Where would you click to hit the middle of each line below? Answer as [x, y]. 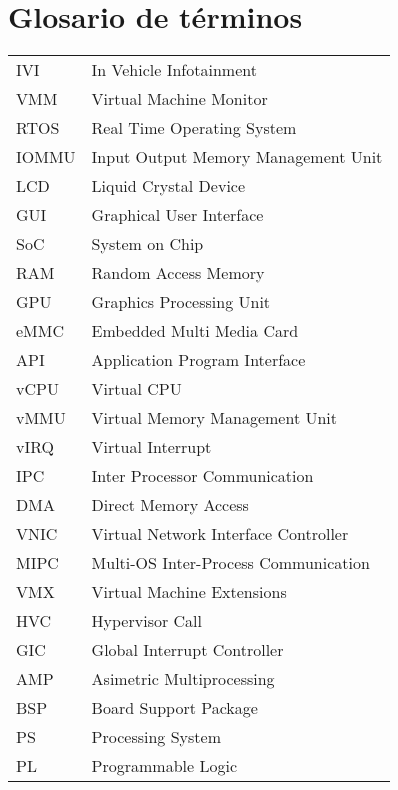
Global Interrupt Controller [187, 650]
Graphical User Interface [177, 215]
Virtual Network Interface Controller [220, 534]
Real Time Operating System [194, 128]
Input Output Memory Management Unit [237, 157]
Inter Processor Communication [202, 476]
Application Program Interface [198, 360]
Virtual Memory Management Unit [214, 418]
